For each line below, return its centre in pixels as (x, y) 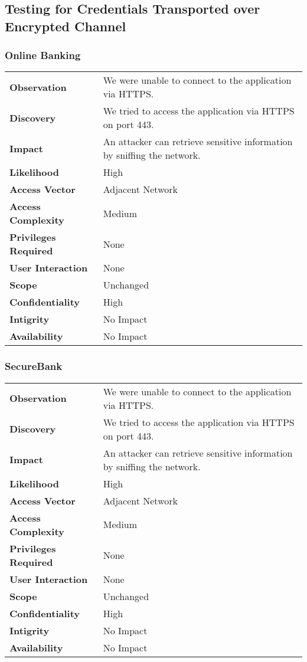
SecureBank (34, 366)
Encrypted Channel (66, 26)
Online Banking (43, 55)
